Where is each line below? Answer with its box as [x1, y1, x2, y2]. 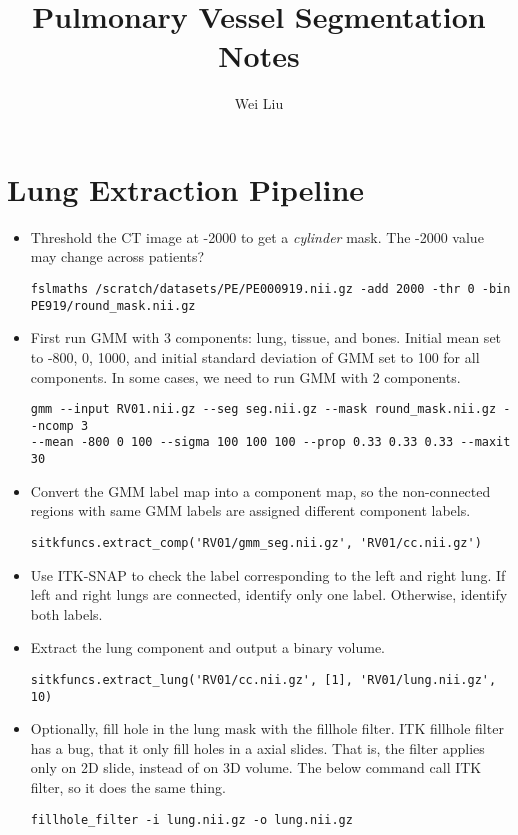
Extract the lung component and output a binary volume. [30, 637, 386, 658]
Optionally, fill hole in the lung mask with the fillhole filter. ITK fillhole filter [30, 718, 504, 739]
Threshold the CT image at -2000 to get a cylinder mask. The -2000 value [30, 226, 484, 247]
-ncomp [30, 418, 74, 433]
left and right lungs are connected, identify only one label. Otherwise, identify [30, 584, 508, 605]
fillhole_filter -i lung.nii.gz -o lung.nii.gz [30, 812, 353, 827]
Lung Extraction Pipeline [7, 168, 365, 209]
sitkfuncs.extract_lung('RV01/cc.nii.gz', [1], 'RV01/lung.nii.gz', [30, 672, 497, 687]
